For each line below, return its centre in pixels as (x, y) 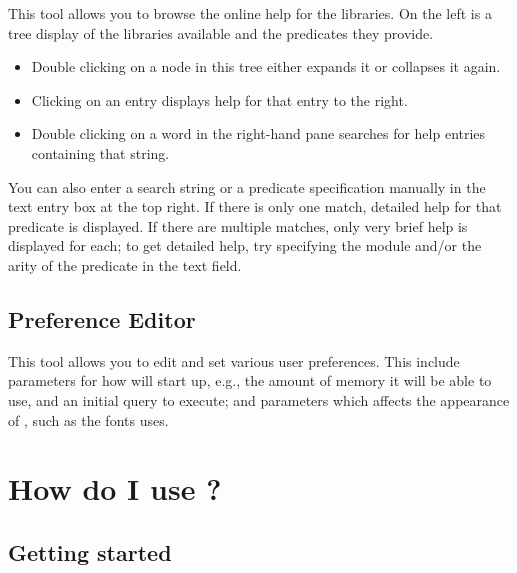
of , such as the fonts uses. (88, 419)
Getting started (90, 551)
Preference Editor (102, 318)
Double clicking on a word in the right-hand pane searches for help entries (258, 133)
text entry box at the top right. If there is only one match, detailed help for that (255, 206)
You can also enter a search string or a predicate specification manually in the (247, 186)
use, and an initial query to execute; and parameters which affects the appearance (259, 399)
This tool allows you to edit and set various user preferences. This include (234, 360)
